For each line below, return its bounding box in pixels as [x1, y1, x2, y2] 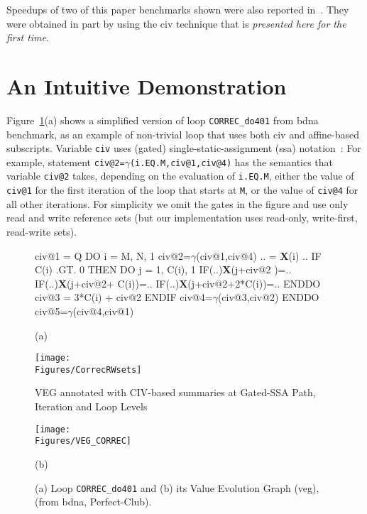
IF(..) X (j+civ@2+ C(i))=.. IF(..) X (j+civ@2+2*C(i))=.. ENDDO [35, 275, 321, 290]
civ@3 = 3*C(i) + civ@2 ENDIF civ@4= [35, 290, 213, 305]
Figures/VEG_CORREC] [35, 436, 132, 447]
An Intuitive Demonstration [6, 71, 287, 100]
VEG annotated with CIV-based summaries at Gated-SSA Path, [35, 385, 316, 400]
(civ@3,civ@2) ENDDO [217, 290, 319, 305]
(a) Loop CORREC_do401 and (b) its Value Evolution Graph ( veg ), [35, 480, 319, 495]
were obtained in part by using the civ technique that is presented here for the [6, 16, 346, 31]
